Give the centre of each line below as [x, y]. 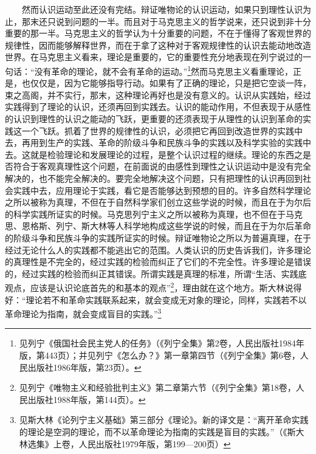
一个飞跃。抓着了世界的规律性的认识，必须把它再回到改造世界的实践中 [162, 130]
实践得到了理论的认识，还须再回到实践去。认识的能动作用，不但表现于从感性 [158, 107]
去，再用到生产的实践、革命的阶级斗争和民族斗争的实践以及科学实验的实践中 [158, 143]
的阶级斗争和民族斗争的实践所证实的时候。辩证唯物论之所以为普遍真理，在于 [158, 237]
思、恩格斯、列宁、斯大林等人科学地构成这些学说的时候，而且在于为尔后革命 [158, 226]
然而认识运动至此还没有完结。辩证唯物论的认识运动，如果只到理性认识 [162, 9]
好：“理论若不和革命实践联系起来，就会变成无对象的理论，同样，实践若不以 [156, 299]
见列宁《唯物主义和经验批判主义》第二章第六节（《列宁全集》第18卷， [157, 387]
